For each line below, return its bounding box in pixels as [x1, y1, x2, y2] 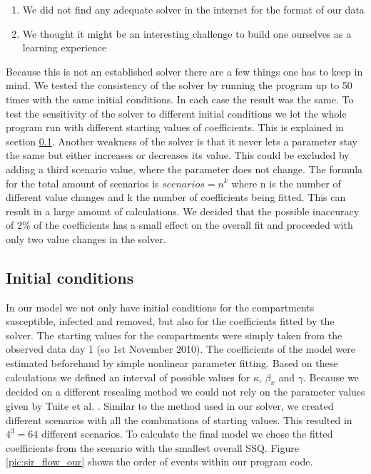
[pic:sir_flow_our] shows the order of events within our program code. [6, 454, 313, 469]
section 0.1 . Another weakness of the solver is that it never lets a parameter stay [6, 133, 358, 148]
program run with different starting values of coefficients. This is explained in [6, 120, 344, 135]
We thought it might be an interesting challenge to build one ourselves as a [22, 26, 352, 41]
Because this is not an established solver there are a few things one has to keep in [6, 63, 363, 78]
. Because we [303, 369, 360, 384]
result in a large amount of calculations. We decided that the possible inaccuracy [6, 203, 360, 218]
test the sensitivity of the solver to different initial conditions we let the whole [6, 105, 347, 120]
